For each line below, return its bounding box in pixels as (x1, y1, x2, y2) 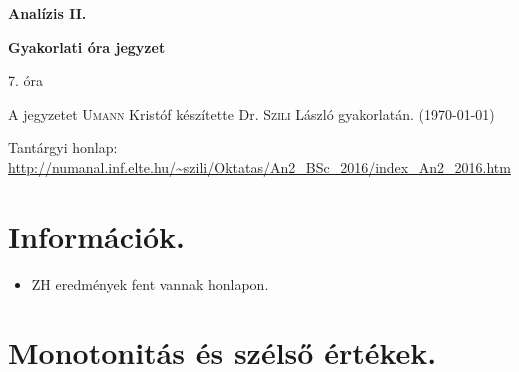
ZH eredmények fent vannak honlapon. (31, 273, 269, 294)
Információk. (8, 215, 186, 256)
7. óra (8, 70, 44, 91)
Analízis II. (8, 3, 87, 23)
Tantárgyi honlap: (8, 137, 118, 158)
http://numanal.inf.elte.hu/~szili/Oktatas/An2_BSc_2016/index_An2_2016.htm (8, 156, 511, 177)
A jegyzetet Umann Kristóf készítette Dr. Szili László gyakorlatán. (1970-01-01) (8, 103, 495, 124)
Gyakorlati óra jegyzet (8, 36, 166, 57)
